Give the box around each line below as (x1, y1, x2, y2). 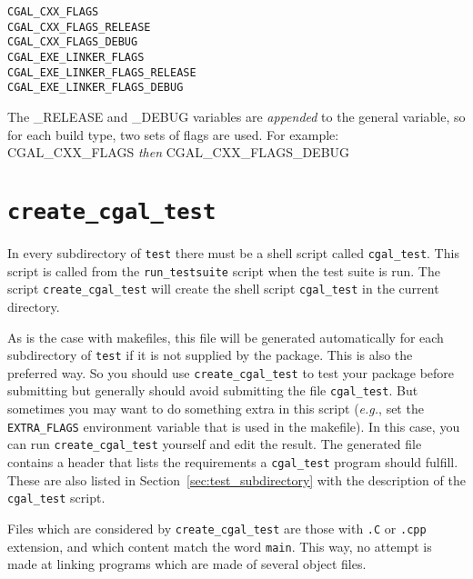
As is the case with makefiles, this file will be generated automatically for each (7, 327, 444, 346)
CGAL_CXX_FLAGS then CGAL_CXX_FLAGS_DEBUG (7, 143, 350, 162)
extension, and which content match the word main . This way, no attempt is (7, 536, 432, 555)
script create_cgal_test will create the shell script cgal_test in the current (7, 279, 439, 298)
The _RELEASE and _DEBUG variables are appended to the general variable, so (7, 106, 466, 125)
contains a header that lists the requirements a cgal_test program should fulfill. (7, 453, 458, 471)
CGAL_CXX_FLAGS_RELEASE (7, 20, 151, 34)
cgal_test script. (7, 488, 106, 507)
